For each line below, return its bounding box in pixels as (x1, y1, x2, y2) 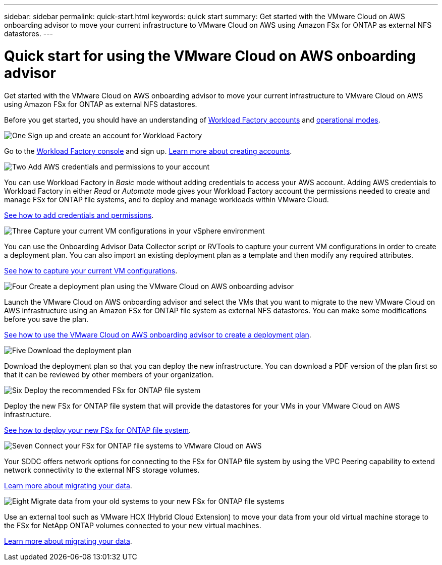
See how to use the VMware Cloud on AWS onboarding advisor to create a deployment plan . (4, 330, 311, 339)
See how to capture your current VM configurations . (4, 266, 178, 275)
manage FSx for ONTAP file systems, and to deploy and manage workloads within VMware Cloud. (4, 195, 329, 204)
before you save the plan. (4, 314, 89, 323)
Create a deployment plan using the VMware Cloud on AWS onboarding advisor (29, 281, 294, 291)
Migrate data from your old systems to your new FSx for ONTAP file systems (31, 496, 285, 505)
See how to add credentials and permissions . (4, 210, 154, 219)
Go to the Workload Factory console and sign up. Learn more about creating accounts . (4, 146, 292, 155)
